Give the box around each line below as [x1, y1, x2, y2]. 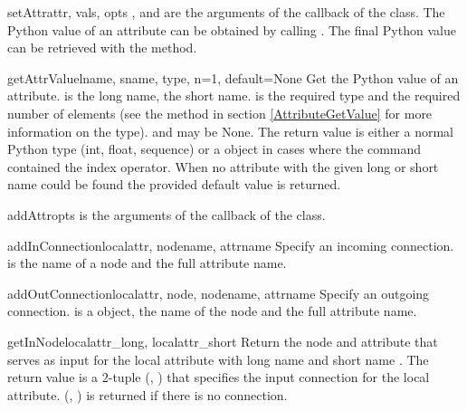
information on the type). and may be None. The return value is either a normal [7, 121, 454, 140]
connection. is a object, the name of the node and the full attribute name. [7, 301, 417, 320]
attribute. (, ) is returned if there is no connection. [7, 385, 288, 404]
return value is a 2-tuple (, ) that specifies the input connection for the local [7, 368, 430, 387]
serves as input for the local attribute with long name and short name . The [7, 349, 429, 368]
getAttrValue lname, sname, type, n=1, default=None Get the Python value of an [7, 68, 459, 87]
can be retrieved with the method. [7, 38, 197, 57]
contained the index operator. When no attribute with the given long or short [7, 157, 439, 176]
